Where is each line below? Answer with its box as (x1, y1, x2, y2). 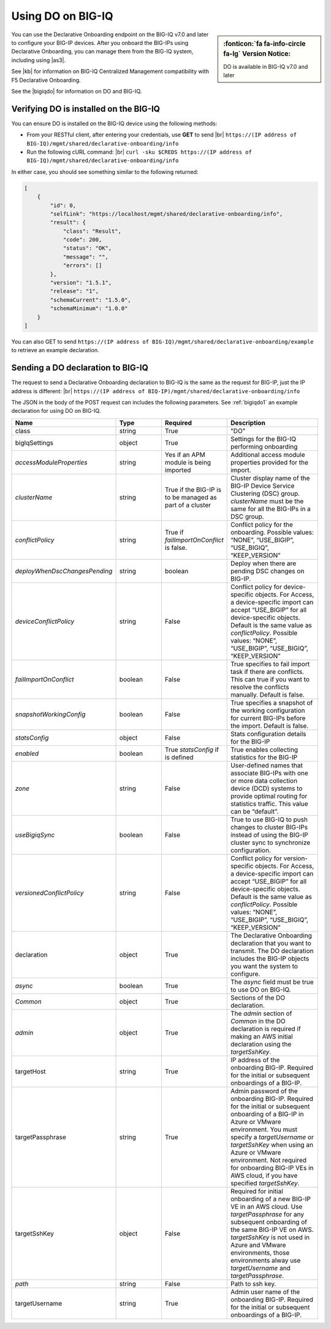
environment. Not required (230, 1156, 306, 1164)
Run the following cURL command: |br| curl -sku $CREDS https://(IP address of (26, 148, 253, 155)
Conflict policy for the (230, 520, 294, 528)
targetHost (15, 1067, 46, 1075)
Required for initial (230, 1186, 283, 1195)
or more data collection (230, 776, 297, 785)
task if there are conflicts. (230, 667, 305, 676)
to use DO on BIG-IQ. (230, 985, 291, 994)
